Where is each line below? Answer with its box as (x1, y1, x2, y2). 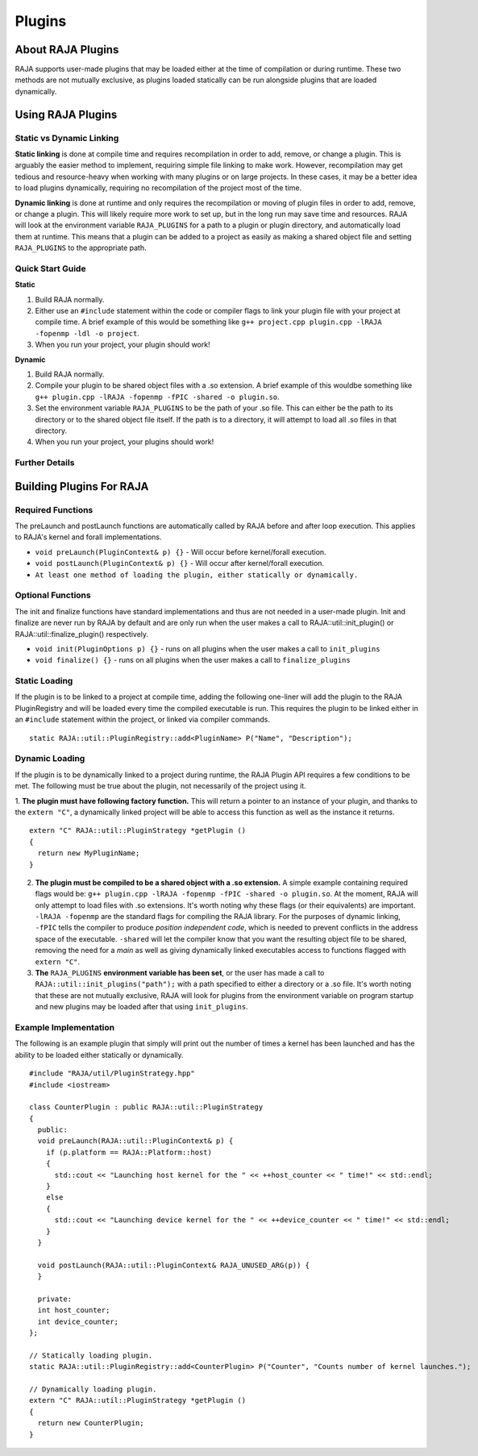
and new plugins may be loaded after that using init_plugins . (35, 1002, 249, 1012)
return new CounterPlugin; (37, 1419, 144, 1428)
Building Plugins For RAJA (15, 480, 149, 493)
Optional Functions (15, 589, 92, 601)
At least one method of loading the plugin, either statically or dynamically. (35, 570, 359, 580)
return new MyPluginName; (37, 849, 140, 858)
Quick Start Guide (15, 263, 86, 274)
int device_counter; (37, 1317, 119, 1326)
